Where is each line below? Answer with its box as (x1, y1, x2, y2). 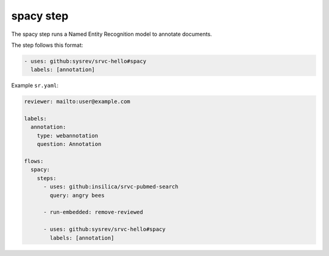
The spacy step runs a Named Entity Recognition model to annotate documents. (11, 30, 213, 38)
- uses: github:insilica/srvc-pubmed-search (43, 183, 179, 190)
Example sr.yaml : (11, 82, 59, 89)
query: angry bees (49, 192, 105, 199)
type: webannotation (37, 132, 99, 139)
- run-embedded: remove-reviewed (43, 209, 143, 216)
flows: (24, 158, 44, 165)
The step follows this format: (11, 41, 83, 49)
